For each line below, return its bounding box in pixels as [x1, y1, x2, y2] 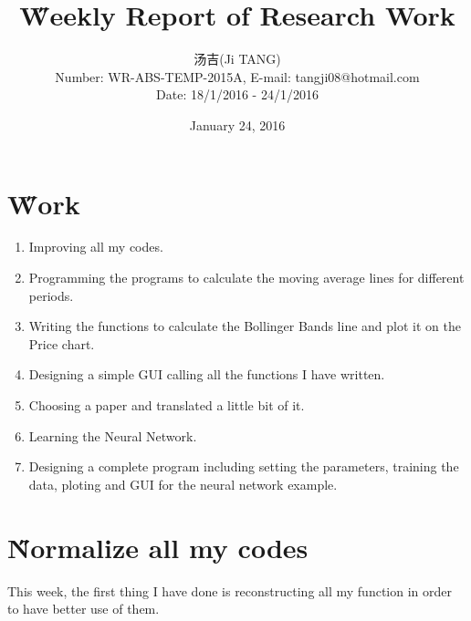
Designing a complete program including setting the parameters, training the [28, 457, 459, 476]
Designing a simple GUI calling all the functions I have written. [28, 365, 385, 384]
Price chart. [28, 334, 95, 353]
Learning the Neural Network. [28, 426, 197, 445]
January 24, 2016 [189, 115, 286, 134]
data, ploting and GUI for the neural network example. [28, 474, 338, 493]
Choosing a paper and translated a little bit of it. [28, 396, 305, 414]
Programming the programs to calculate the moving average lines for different [28, 268, 465, 287]
